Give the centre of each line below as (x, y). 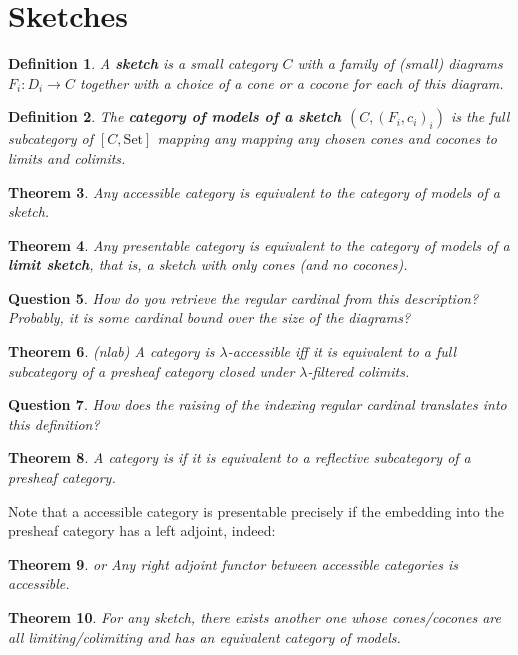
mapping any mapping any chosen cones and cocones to (327, 138)
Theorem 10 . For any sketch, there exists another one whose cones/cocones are (254, 617)
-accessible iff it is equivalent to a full (342, 351)
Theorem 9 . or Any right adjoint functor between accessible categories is (233, 563)
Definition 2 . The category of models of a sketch (175, 116)
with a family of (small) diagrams (400, 63)
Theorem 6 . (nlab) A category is (111, 351)
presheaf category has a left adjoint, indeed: (142, 530)
